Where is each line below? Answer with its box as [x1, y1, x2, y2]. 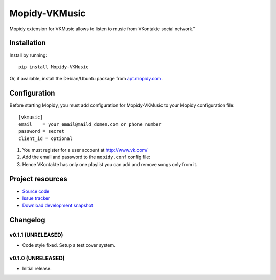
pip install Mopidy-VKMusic [18, 64, 89, 70]
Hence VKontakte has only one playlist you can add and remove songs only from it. [22, 161, 198, 167]
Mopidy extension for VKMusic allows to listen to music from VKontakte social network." [9, 26, 195, 32]
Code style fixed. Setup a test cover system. [22, 242, 116, 248]
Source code [22, 188, 50, 194]
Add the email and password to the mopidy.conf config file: [22, 154, 151, 160]
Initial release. [22, 265, 52, 271]
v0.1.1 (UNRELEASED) [9, 231, 63, 239]
